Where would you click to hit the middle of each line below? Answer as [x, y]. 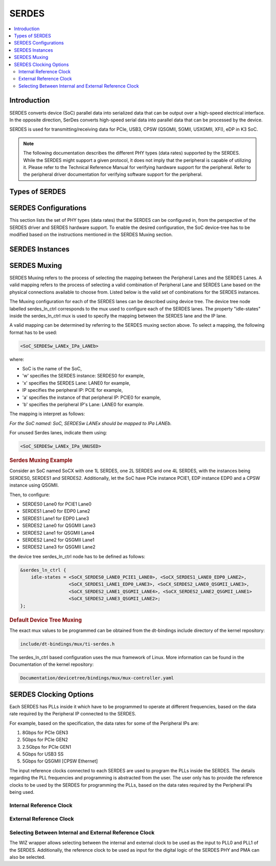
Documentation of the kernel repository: [52, 664]
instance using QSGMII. [34, 485]
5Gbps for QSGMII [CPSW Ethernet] [60, 761]
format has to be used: [33, 332]
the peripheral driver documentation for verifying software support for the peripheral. [113, 175]
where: [17, 359]
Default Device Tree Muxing [45, 620]
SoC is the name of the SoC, [52, 369]
